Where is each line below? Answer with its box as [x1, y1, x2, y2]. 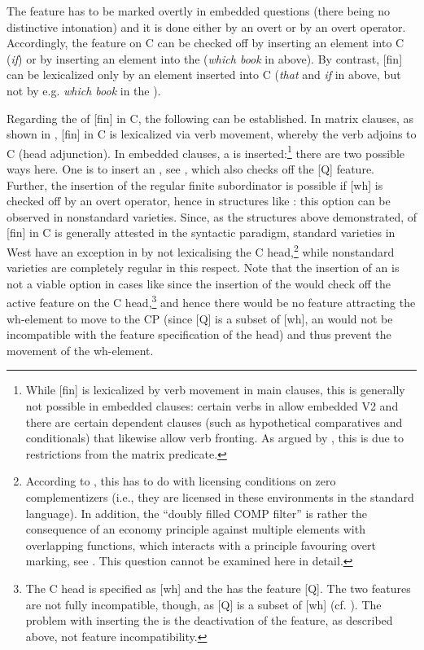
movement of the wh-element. [7, 341, 154, 358]
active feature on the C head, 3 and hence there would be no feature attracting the [7, 292, 416, 311]
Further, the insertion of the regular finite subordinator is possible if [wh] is [7, 176, 383, 193]
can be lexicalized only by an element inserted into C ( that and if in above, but [7, 66, 401, 83]
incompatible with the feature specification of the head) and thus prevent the [7, 326, 391, 343]
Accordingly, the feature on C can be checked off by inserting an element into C [7, 34, 404, 51]
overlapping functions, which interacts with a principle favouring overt [25, 536, 376, 553]
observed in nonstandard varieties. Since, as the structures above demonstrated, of [7, 208, 417, 225]
